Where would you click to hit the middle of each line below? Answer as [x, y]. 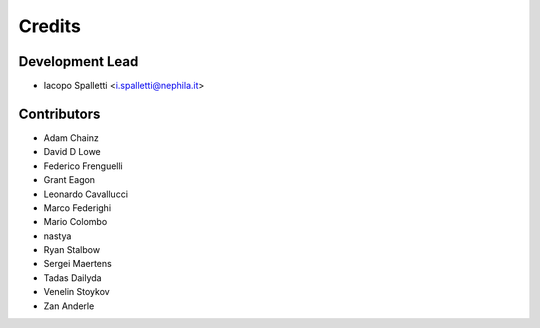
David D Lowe [72, 152]
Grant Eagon [69, 180]
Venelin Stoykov [76, 292]
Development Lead [78, 61]
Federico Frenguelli [83, 166]
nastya [57, 236]
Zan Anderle [69, 306]
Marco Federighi [77, 207]
